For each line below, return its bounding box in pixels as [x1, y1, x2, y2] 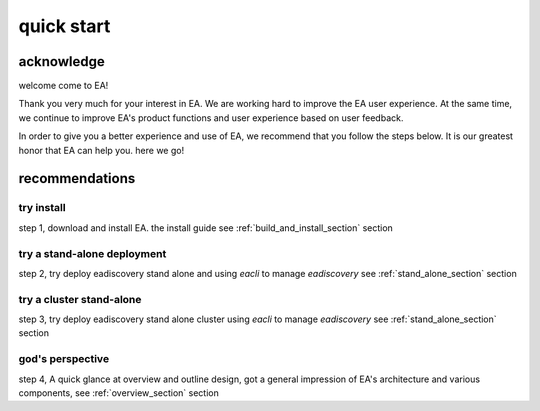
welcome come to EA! [18, 80, 109, 92]
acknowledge [18, 53, 105, 70]
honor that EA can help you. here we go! [18, 144, 185, 156]
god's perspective [18, 352, 110, 366]
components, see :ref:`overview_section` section [18, 386, 219, 399]
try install [18, 201, 66, 215]
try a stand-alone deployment [18, 246, 167, 260]
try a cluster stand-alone [18, 292, 142, 306]
